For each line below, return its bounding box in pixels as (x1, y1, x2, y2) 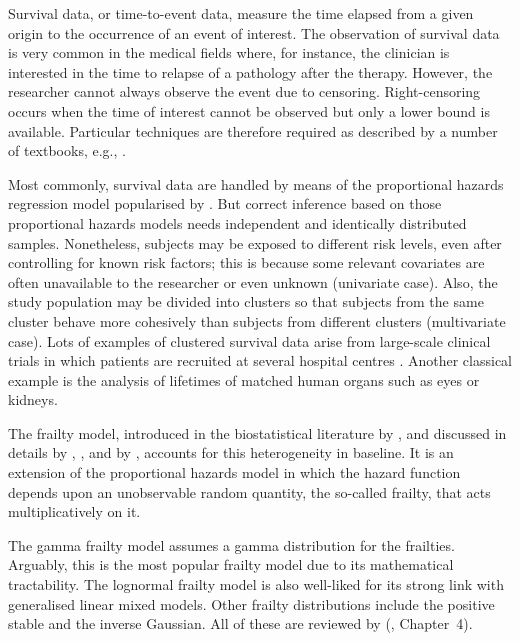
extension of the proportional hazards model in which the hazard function (8, 462, 461, 483)
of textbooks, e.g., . (8, 140, 126, 161)
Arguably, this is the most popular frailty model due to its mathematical (8, 554, 454, 575)
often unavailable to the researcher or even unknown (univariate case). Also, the (8, 271, 498, 292)
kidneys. (8, 389, 58, 410)
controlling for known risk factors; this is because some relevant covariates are (8, 252, 485, 273)
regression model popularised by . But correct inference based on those (8, 193, 442, 214)
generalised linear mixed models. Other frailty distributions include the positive (8, 593, 495, 614)
